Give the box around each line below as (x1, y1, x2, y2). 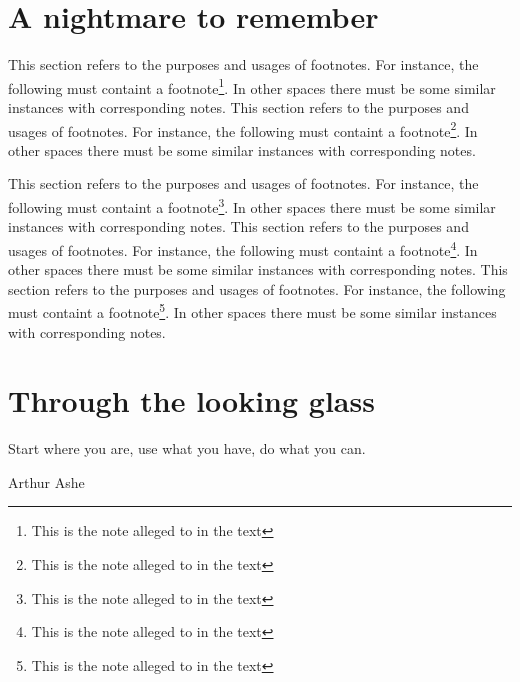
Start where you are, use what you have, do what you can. (8, 438, 366, 459)
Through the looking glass (8, 380, 375, 421)
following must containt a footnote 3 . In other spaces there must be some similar (8, 194, 496, 217)
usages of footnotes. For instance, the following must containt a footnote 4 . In (8, 236, 478, 260)
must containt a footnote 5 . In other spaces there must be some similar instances (8, 299, 497, 322)
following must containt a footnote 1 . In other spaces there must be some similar (8, 74, 496, 98)
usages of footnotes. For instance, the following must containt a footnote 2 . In (8, 117, 478, 141)
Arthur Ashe (8, 471, 85, 492)
